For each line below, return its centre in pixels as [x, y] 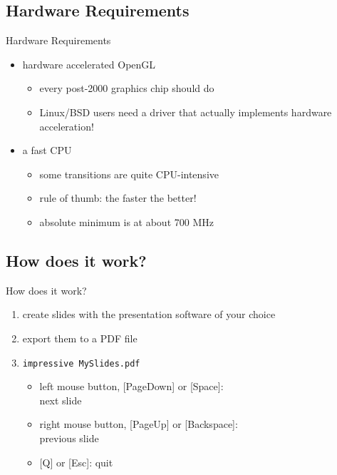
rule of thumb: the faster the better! [118, 198]
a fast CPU [47, 150]
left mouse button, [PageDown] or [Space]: [131, 386]
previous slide [69, 438]
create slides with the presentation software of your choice [149, 314]
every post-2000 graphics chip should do [127, 88]
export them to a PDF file [80, 338]
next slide [61, 400]
